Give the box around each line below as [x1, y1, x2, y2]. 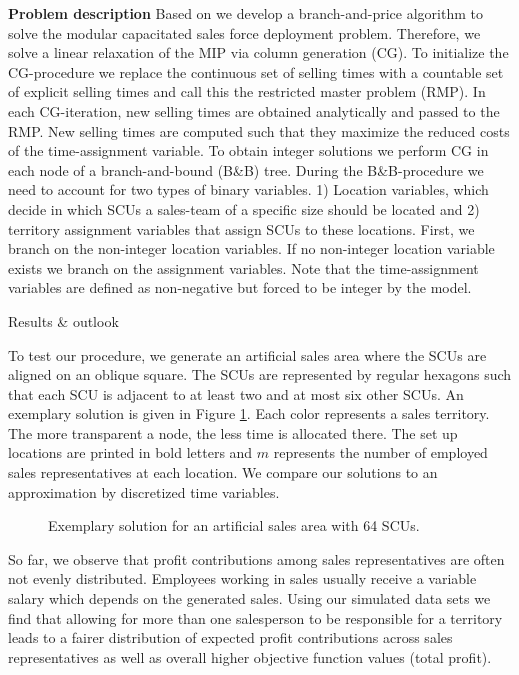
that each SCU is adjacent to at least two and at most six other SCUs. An [8, 383, 464, 404]
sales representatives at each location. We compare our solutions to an [8, 462, 438, 483]
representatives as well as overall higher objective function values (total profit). [8, 646, 492, 667]
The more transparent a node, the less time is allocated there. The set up [8, 422, 458, 443]
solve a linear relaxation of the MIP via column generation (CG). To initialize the [8, 42, 509, 63]
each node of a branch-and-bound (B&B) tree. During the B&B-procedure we [8, 159, 484, 180]
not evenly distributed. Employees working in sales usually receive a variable [8, 568, 477, 589]
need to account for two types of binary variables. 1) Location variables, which [8, 179, 489, 200]
